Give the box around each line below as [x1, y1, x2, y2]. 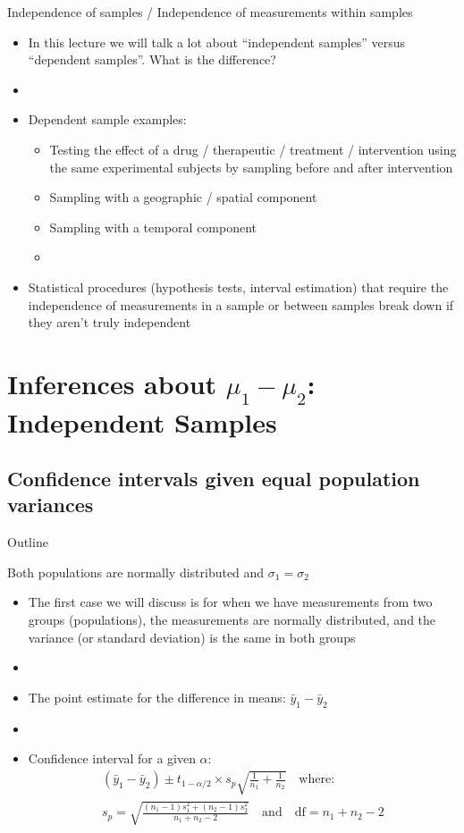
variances [7, 491, 94, 518]
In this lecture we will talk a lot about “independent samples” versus [28, 32, 406, 51]
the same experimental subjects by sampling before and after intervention [49, 157, 453, 176]
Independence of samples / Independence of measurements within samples [7, 3, 413, 21]
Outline [7, 533, 48, 551]
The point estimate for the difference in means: [28, 687, 286, 706]
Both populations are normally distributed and [7, 562, 265, 581]
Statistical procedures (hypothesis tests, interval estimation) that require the [28, 277, 449, 296]
